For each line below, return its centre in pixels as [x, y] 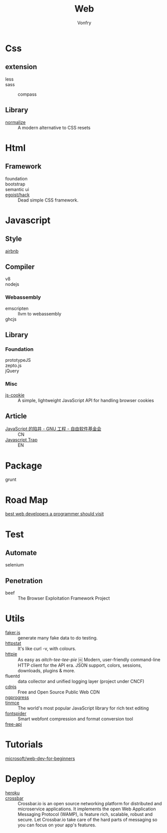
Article [16, 416]
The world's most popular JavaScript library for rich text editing [83, 708]
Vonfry [84, 23]
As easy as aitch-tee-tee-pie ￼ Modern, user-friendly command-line [89, 660]
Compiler [20, 267]
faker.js [13, 632]
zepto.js [13, 365]
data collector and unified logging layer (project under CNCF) [81, 681]
